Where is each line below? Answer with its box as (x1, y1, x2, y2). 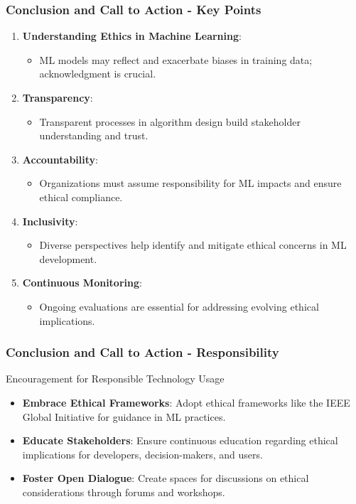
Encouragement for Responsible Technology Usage (6, 371, 225, 386)
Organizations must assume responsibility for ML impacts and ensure (39, 176, 342, 191)
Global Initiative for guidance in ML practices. (22, 409, 226, 424)
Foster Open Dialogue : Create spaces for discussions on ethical (22, 471, 309, 486)
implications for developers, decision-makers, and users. (22, 446, 263, 461)
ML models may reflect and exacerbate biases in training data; (39, 52, 313, 67)
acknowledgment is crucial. (39, 66, 156, 81)
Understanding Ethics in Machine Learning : (22, 28, 242, 43)
